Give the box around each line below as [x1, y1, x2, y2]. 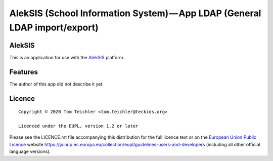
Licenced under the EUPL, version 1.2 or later [18, 123, 139, 129]
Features [9, 67, 38, 76]
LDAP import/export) [9, 22, 99, 33]
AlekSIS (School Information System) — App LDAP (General [9, 8, 261, 19]
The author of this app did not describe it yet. [9, 81, 104, 87]
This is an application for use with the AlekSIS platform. [9, 54, 125, 60]
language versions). [9, 148, 51, 154]
